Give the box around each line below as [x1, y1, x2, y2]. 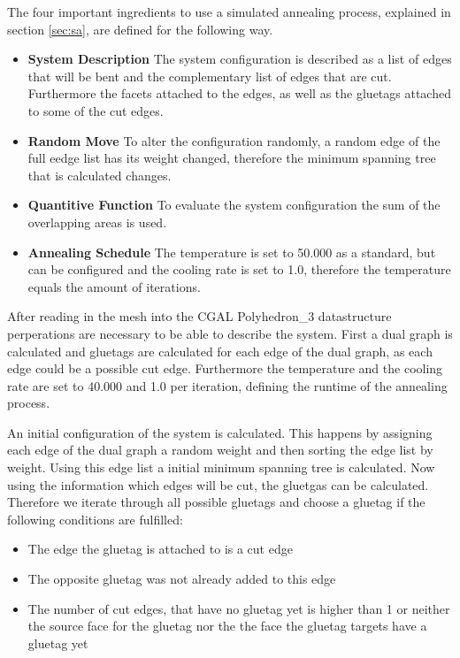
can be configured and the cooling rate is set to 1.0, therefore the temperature [27, 260, 451, 279]
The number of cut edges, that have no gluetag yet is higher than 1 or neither [27, 599, 450, 617]
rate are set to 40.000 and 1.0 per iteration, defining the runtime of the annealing [7, 376, 448, 394]
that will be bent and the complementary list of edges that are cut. [27, 66, 392, 85]
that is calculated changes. [27, 165, 172, 184]
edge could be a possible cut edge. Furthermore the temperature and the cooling [7, 359, 443, 378]
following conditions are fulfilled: [7, 509, 183, 528]
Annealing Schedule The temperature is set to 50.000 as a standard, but [27, 242, 436, 261]
